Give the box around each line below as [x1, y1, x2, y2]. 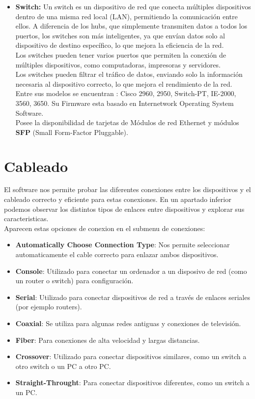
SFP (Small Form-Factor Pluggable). [15, 127, 128, 137]
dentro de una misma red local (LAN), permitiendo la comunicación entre [15, 11, 238, 21]
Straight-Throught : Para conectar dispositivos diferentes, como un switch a [15, 377, 250, 388]
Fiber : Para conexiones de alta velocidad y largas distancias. [15, 334, 200, 345]
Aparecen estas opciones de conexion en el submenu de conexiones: [4, 223, 205, 233]
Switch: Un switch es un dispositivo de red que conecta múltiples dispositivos [15, 1, 251, 11]
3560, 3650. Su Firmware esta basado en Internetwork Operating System [15, 98, 234, 108]
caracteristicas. [4, 213, 49, 224]
